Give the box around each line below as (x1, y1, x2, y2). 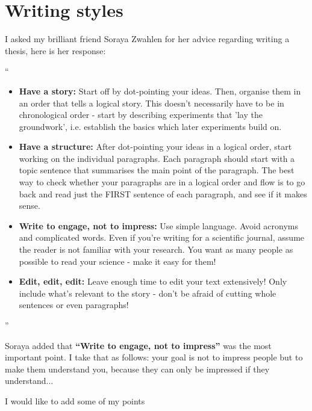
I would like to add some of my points (5, 394, 145, 407)
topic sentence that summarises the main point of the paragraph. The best (19, 164, 295, 176)
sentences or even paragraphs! (19, 298, 129, 311)
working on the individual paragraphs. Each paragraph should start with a (19, 152, 295, 164)
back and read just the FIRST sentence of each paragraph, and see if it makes (19, 187, 307, 200)
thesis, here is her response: (5, 44, 106, 57)
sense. (19, 199, 40, 212)
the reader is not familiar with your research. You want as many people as (19, 243, 293, 256)
